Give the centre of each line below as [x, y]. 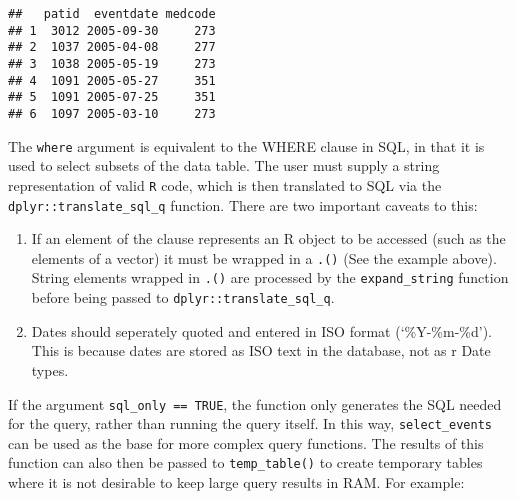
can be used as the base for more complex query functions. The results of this [246, 442]
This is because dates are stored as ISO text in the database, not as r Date [261, 350]
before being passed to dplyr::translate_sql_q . [183, 297]
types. [50, 369]
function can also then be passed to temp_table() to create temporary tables [245, 462]
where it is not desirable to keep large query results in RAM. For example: [236, 482]
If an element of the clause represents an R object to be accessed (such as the [268, 238]
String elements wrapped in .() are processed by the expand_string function [270, 277]
